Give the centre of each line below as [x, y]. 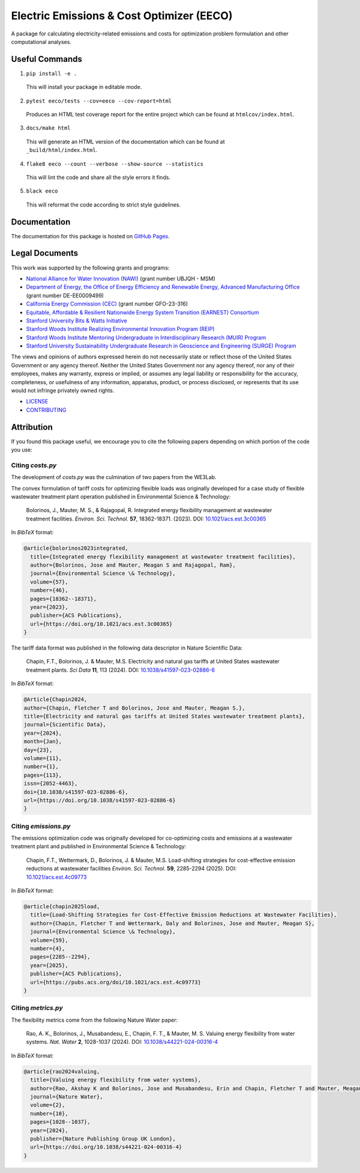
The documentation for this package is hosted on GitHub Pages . [91, 236]
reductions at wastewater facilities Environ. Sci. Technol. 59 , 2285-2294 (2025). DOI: [131, 869]
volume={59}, [49, 940]
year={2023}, [49, 607]
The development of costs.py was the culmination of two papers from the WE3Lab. [114, 477]
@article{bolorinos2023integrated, [76, 548]
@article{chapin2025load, [62, 906]
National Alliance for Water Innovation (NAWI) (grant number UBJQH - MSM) [121, 279]
